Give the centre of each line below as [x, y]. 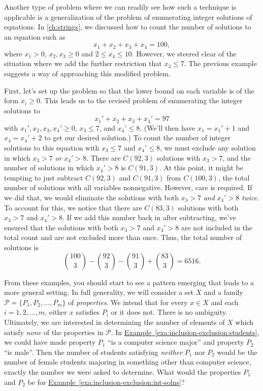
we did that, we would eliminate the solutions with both [91, 197]
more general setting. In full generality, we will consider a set [99, 292]
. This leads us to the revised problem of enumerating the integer [141, 100]
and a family [223, 292]
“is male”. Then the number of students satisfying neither [93, 352]
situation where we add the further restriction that [83, 63]
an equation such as [35, 36]
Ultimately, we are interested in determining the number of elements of [114, 322]
